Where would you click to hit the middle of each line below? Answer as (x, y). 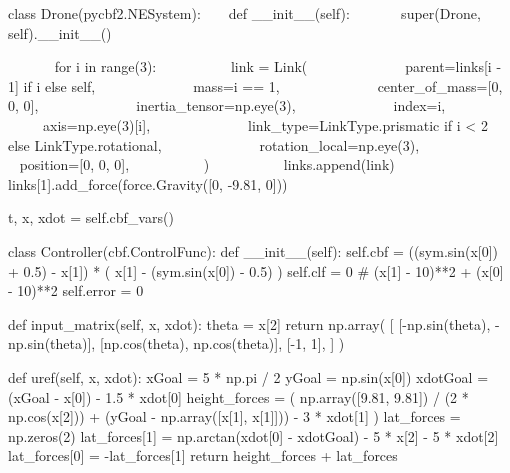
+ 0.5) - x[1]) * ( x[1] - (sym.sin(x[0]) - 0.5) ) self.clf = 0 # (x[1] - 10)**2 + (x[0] (256, 270)
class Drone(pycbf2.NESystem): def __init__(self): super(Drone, (244, 13)
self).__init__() (60, 32)
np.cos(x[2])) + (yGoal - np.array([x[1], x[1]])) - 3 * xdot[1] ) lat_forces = (234, 416)
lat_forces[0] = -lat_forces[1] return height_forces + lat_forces (203, 455)
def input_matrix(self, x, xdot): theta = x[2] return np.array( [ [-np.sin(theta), (249, 323)
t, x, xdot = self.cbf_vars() (91, 217)
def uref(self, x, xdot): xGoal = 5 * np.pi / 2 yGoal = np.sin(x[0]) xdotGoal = (248, 376)
